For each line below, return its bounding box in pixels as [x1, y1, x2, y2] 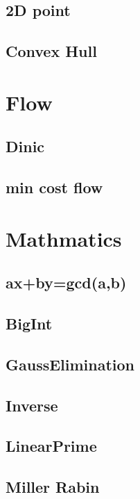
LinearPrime [6, 435, 97, 457]
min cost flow [6, 177, 103, 198]
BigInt [6, 313, 53, 334]
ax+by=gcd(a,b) [6, 272, 127, 293]
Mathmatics [6, 224, 122, 252]
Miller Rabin [6, 476, 100, 498]
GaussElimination [6, 353, 135, 375]
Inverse [6, 394, 58, 416]
